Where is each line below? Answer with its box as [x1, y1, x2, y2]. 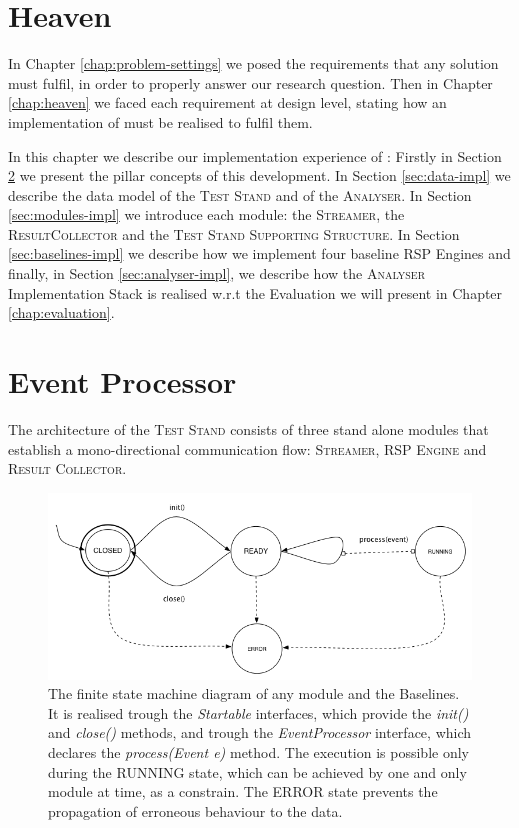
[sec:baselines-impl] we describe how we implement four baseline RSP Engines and [8, 243, 511, 264]
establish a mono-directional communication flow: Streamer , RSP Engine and [8, 438, 487, 459]
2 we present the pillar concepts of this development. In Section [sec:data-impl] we [8, 165, 511, 186]
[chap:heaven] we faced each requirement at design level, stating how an [8, 92, 447, 113]
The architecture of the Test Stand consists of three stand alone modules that [8, 418, 489, 439]
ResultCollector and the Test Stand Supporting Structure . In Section [8, 223, 460, 244]
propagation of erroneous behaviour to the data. [48, 800, 343, 821]
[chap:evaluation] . [8, 302, 115, 323]
